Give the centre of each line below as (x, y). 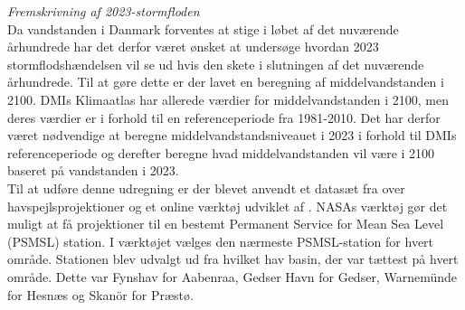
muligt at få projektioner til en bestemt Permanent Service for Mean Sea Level (226, 224)
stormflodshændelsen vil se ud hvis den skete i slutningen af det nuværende (216, 64)
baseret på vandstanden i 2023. (93, 170)
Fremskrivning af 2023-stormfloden (104, 11)
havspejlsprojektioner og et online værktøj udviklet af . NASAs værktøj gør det (228, 206)
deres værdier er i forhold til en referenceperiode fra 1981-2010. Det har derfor (224, 117)
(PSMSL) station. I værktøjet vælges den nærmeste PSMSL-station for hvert (221, 241)
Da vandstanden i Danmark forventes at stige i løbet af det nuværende (203, 28)
